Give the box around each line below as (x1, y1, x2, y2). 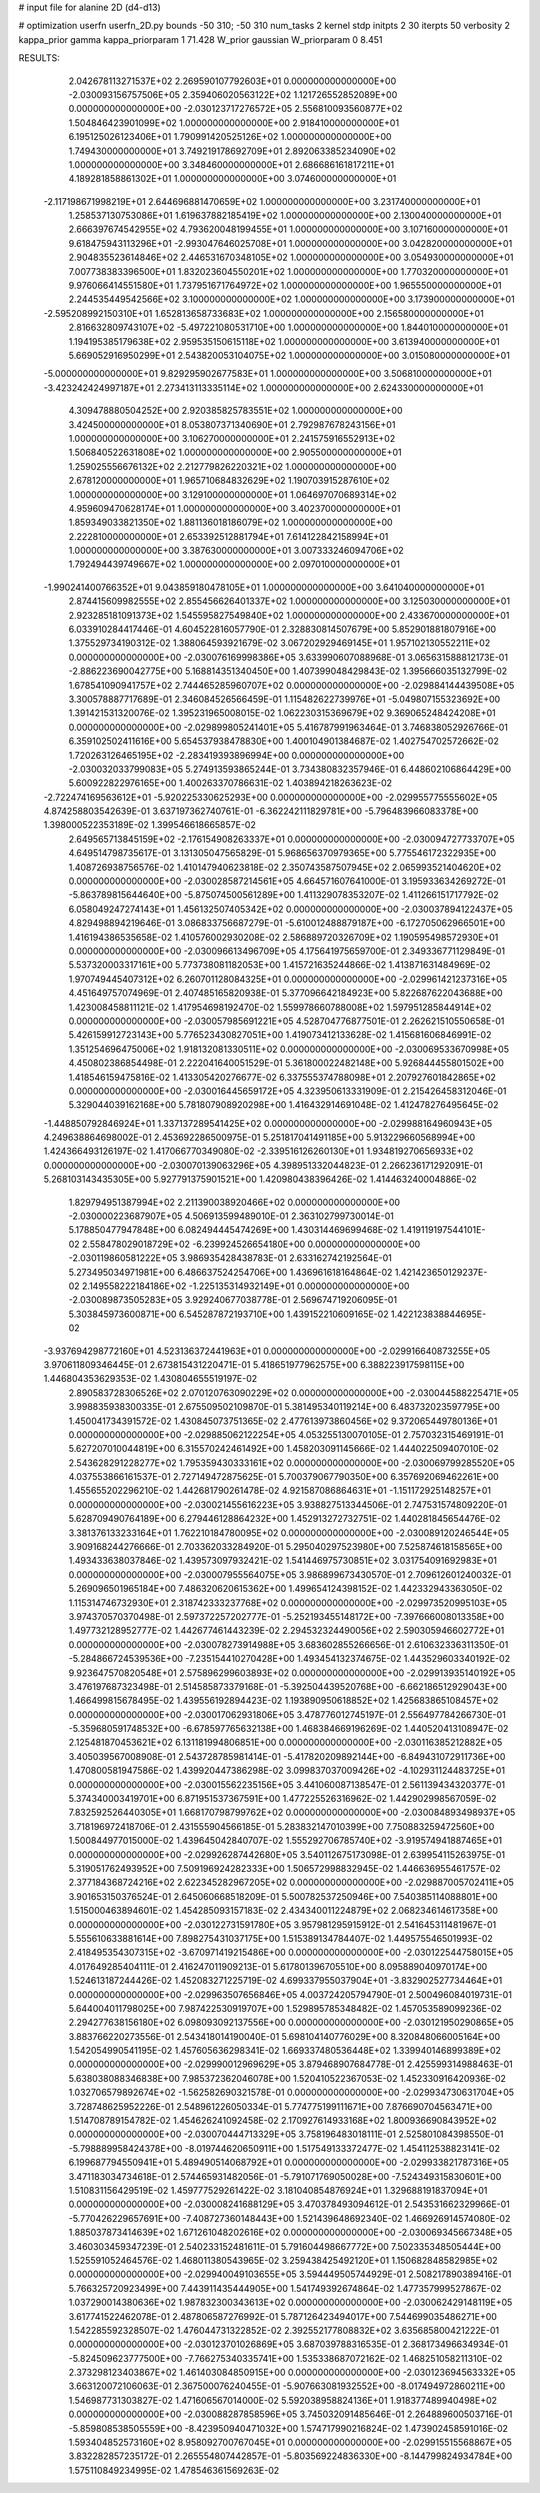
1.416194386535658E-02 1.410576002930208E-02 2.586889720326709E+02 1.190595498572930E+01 (68, 931, 499, 943)
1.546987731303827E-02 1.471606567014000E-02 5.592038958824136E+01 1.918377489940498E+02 (68, 2394, 498, 2406)
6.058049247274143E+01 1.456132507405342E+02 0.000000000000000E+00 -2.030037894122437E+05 (68, 903, 514, 915)
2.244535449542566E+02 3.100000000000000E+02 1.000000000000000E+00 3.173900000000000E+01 (68, 293, 515, 305)
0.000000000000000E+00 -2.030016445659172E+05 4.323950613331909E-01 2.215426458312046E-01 (68, 1085, 507, 1097)
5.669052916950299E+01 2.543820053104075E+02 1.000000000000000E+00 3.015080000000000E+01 (68, 349, 510, 361)
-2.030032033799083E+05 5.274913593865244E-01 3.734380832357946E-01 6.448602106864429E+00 (68, 763, 512, 775)
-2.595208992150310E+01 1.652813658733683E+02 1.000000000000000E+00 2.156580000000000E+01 (43, 307, 484, 319)
